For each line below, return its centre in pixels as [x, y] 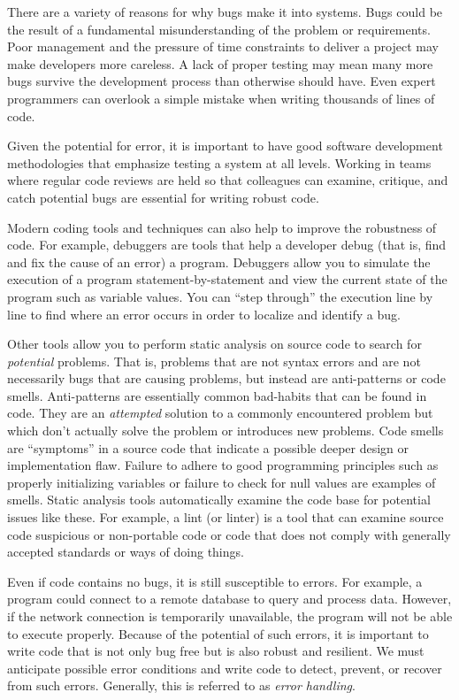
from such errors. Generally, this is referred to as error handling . [181, 685]
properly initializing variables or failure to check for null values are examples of [222, 482]
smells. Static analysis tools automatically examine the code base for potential [219, 500]
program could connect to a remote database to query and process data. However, [229, 599]
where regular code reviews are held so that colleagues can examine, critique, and [228, 180]
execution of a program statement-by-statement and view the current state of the [227, 279]
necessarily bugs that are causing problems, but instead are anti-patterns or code [226, 378]
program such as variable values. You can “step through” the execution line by [220, 296]
